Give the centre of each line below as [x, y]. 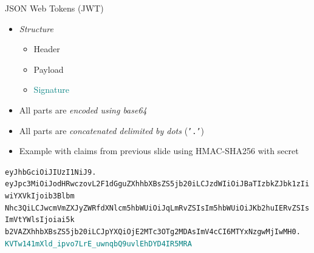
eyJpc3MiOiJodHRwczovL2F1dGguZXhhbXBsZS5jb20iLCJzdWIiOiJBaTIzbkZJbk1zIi [157, 184]
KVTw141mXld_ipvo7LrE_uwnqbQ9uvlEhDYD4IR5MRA [98, 244]
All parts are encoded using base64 [83, 110]
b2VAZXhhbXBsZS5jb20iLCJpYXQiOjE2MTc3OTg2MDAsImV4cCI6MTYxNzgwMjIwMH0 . [153, 232]
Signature [51, 89]
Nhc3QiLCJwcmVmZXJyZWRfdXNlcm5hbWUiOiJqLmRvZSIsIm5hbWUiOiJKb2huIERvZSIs [157, 208]
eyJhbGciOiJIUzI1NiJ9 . [51, 172]
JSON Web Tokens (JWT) [54, 8]
